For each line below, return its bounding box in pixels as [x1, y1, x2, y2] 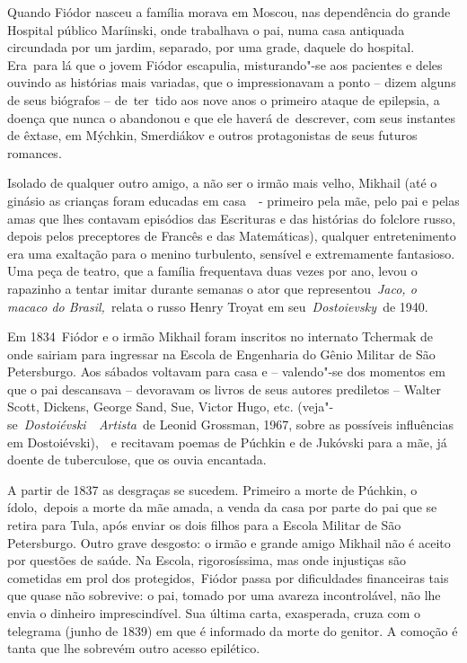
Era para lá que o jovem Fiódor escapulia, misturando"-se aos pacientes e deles [7, 55, 443, 74]
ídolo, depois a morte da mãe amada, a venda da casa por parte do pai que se [7, 498, 437, 517]
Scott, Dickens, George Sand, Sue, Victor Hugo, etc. [7, 397, 294, 416]
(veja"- [297, 397, 334, 416]
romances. [7, 143, 62, 162]
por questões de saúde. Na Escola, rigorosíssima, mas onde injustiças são [7, 551, 407, 570]
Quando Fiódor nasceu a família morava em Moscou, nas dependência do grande [7, 3, 451, 21]
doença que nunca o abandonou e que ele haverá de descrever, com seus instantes [7, 108, 455, 127]
